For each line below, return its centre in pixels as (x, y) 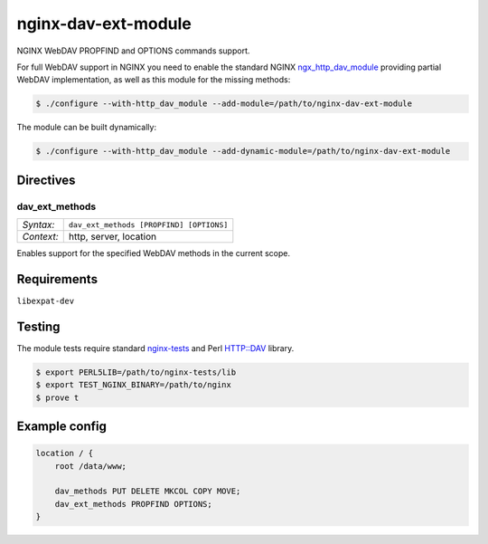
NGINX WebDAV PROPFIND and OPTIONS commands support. (133, 51)
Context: (40, 237)
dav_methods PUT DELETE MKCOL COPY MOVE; (148, 492)
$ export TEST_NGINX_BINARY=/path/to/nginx (134, 385)
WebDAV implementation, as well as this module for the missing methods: (154, 80)
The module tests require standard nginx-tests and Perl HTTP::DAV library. (155, 348)
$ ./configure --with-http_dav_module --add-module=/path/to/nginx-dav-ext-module (224, 104)
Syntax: (38, 224)
